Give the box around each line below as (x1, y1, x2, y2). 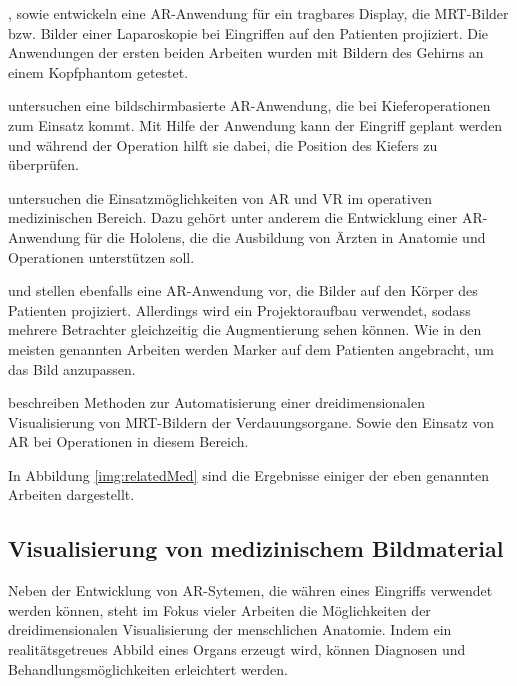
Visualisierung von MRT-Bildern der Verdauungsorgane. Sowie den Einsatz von (8, 411, 495, 432)
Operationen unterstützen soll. (8, 246, 195, 267)
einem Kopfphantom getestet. (8, 61, 189, 82)
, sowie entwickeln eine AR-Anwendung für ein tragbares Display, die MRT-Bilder (8, 3, 509, 23)
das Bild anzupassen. (8, 358, 136, 379)
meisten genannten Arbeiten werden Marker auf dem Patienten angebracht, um (8, 338, 494, 359)
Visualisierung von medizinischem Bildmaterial (8, 533, 504, 564)
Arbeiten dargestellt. (8, 484, 135, 505)
